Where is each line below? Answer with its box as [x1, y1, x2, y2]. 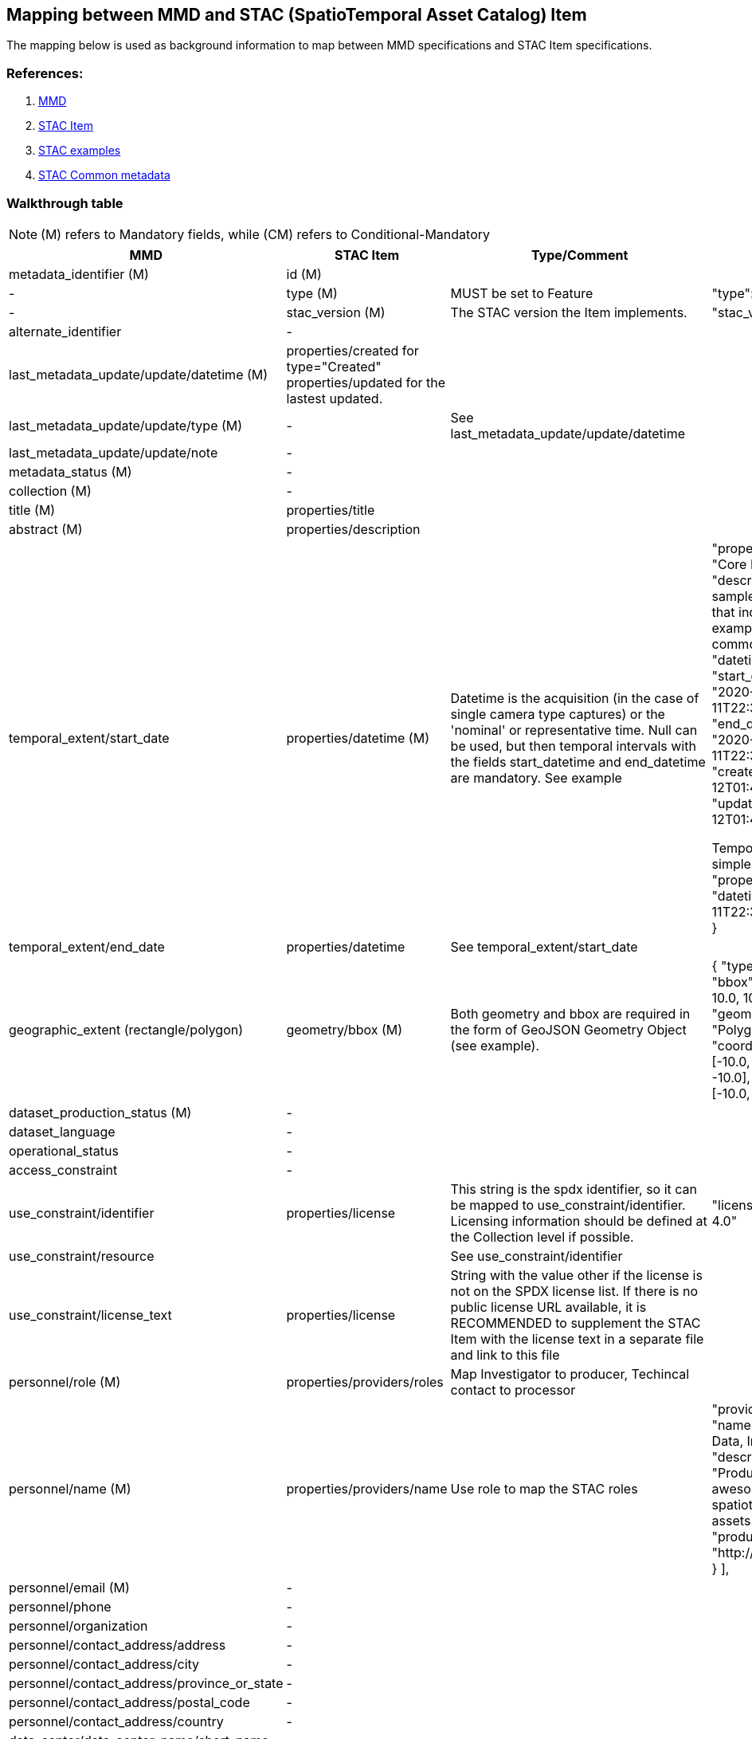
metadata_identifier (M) [9, 265, 149, 282]
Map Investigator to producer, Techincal [450, 1365, 690, 1382]
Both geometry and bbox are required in [450, 1005, 691, 1022]
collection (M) [9, 482, 92, 499]
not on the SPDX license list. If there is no [450, 1282, 699, 1299]
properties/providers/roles [286, 1373, 444, 1390]
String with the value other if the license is [450, 1266, 703, 1283]
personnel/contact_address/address [9, 1636, 226, 1653]
